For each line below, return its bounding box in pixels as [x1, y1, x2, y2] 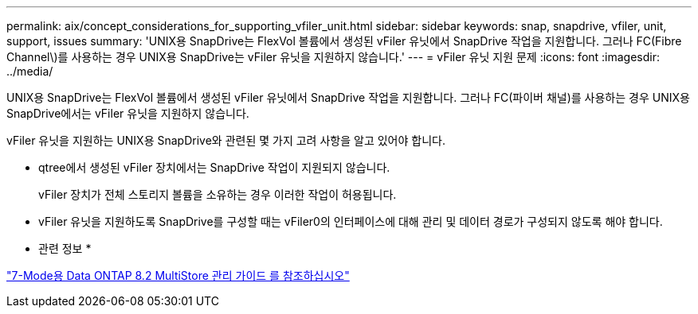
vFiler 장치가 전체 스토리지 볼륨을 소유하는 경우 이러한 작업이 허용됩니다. [38, 188, 397, 201]
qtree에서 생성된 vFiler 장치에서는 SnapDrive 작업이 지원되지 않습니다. [38, 161, 390, 174]
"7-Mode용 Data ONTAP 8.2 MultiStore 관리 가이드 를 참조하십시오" [6, 269, 350, 282]
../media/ [6, 64, 53, 78]
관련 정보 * [38, 242, 92, 255]
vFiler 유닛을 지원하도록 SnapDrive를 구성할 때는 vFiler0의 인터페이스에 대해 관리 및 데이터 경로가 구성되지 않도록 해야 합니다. [38, 215, 663, 228]
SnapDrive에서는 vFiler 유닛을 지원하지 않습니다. [6, 107, 249, 120]
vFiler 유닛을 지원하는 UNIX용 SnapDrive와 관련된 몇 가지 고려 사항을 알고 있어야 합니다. [6, 134, 445, 147]
